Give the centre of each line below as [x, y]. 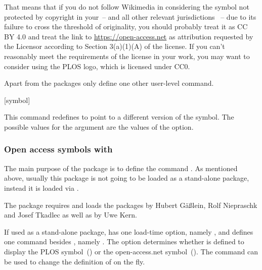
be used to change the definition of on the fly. [75, 261]
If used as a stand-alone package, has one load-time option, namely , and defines [129, 231]
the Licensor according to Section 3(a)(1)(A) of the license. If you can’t [115, 46]
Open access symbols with [58, 149]
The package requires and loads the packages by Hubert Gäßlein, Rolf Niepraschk [131, 205]
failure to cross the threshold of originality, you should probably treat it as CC [126, 26]
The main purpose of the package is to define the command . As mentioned [121, 168]
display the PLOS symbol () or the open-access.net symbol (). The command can [131, 251]
